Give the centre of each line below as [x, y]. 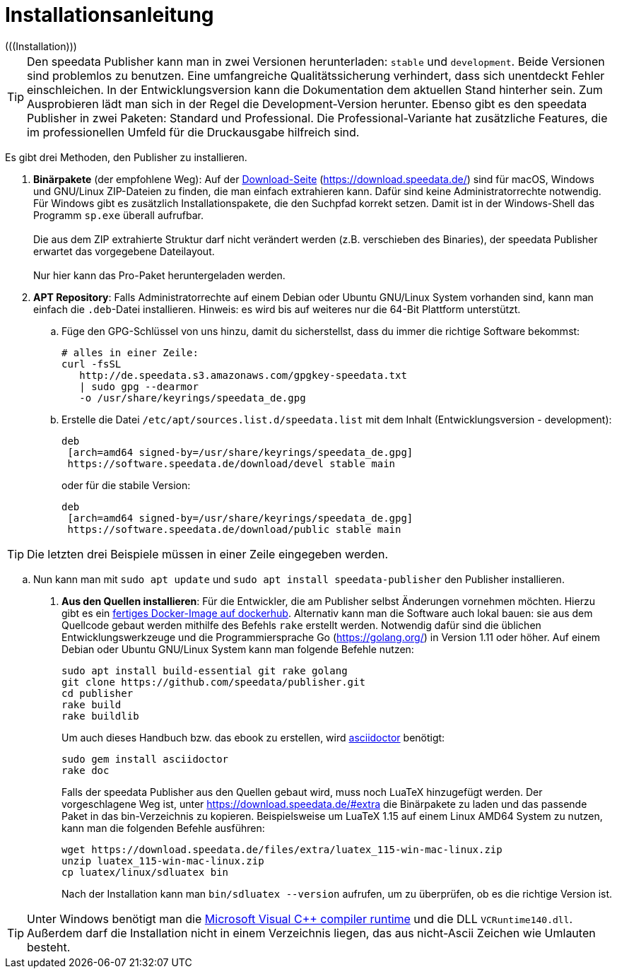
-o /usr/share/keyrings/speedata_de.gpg [193, 398]
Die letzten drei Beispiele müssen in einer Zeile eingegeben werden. [208, 554]
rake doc [86, 770]
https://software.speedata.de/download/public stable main [234, 529]
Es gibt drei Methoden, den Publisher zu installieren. [126, 157]
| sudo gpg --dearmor [139, 386]
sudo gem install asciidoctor [145, 759]
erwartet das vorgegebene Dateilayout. [124, 251]
